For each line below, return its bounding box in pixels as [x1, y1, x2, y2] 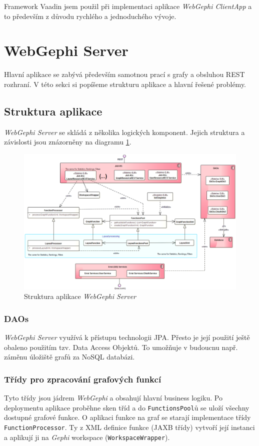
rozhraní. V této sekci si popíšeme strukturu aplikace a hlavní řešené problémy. [4, 78, 246, 89]
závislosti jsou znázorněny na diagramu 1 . [4, 136, 131, 147]
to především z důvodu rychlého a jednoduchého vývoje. [4, 10, 176, 21]
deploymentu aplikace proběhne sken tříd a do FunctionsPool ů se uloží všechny [4, 402, 249, 412]
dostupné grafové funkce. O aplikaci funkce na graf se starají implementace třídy [4, 412, 251, 422]
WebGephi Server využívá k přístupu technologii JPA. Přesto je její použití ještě [4, 332, 250, 342]
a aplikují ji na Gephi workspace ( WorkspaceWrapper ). [4, 431, 170, 442]
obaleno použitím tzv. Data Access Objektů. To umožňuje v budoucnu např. [4, 341, 238, 352]
